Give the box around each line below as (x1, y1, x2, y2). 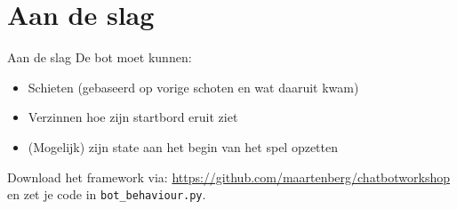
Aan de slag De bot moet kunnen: (7, 48, 192, 67)
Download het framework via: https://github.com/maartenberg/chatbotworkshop (7, 167, 450, 186)
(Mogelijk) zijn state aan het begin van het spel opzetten (28, 137, 339, 156)
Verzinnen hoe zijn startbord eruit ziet (28, 108, 238, 126)
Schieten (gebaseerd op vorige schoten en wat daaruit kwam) (28, 77, 359, 96)
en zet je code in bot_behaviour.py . (7, 185, 206, 204)
